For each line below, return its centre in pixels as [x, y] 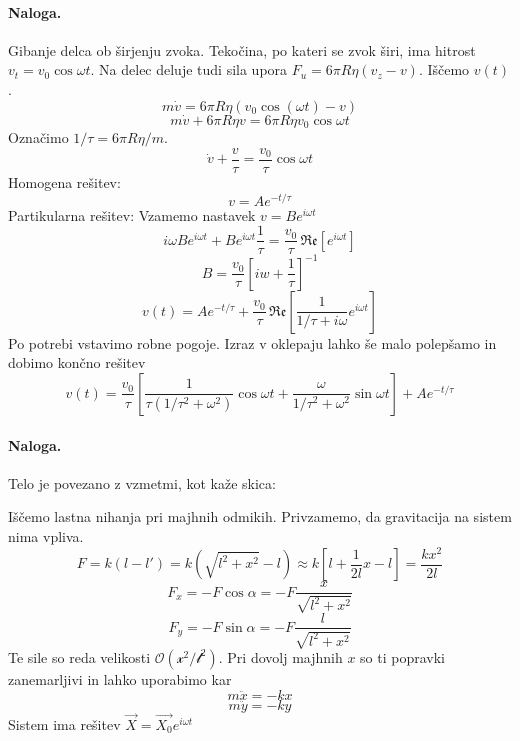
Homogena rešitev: [64, 181]
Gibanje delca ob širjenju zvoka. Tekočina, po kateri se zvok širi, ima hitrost [242, 49]
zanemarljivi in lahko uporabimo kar [120, 678]
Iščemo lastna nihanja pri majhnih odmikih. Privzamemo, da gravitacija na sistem [260, 516]
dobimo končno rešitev [77, 362]
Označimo [38, 137]
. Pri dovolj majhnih [280, 656]
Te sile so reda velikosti [79, 656]
